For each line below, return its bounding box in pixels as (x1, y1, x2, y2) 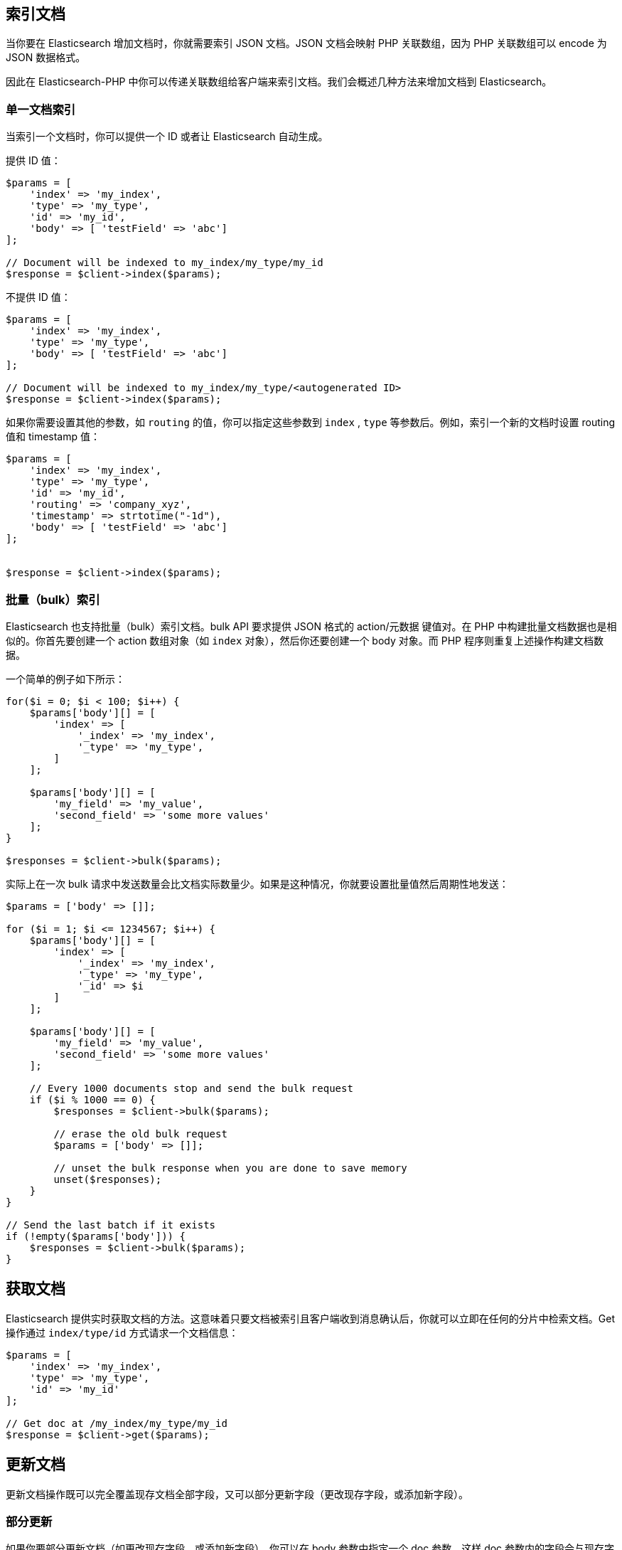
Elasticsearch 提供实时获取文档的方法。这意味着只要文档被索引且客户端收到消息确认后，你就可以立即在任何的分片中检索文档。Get (6, 1312, 616, 1325)
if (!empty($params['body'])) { (6, 1230, 186, 1242)
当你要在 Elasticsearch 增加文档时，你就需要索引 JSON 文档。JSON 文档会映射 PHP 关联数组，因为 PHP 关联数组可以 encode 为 (6, 37, 607, 50)
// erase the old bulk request (53, 1127, 227, 1140)
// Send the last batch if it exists (6, 1219, 216, 1231)
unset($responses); (53, 1173, 162, 1185)
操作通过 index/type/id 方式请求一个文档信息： (6, 1326, 239, 1339)
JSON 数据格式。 (6, 51, 86, 64)
